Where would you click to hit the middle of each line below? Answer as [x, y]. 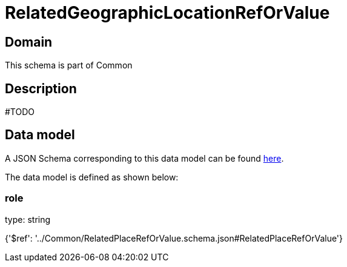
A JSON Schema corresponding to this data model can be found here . [144, 158]
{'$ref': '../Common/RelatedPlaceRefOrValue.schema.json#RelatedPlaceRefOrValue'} [174, 238]
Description [41, 88]
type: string [28, 219]
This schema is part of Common [69, 65]
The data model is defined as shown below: [92, 177]
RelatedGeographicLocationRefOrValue [167, 13]
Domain [29, 42]
